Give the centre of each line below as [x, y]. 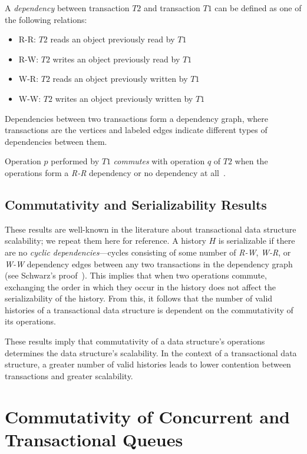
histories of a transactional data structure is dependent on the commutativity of [149, 309]
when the [251, 161]
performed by [75, 161]
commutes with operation [159, 161]
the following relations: [46, 19]
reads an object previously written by [120, 79]
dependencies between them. [56, 141]
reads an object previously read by [113, 39]
